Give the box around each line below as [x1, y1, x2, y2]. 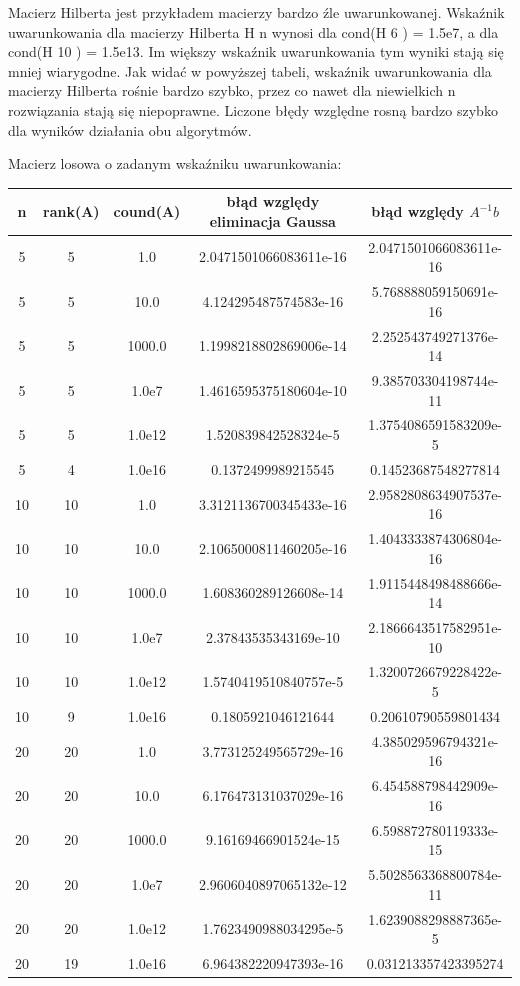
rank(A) [43, 201, 100, 222]
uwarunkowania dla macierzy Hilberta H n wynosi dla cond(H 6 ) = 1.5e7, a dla [8, 21, 499, 42]
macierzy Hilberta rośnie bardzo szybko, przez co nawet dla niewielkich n [8, 80, 456, 101]
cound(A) [113, 201, 181, 222]
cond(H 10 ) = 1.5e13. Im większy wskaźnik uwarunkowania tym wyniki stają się [8, 41, 504, 62]
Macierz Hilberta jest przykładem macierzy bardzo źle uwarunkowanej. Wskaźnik [8, 2, 505, 22]
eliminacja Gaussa [209, 210, 336, 231]
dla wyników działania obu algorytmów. [8, 119, 252, 140]
